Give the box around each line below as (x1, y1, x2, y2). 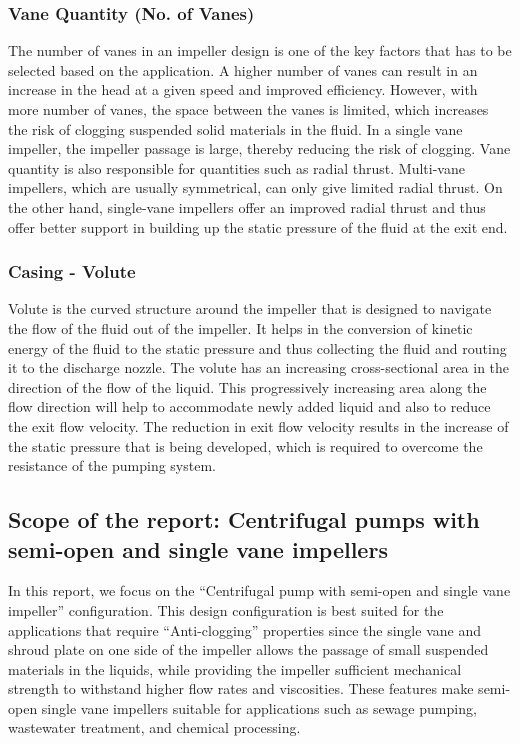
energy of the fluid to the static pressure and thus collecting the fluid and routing (8, 337, 507, 358)
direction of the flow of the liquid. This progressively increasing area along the (8, 376, 487, 397)
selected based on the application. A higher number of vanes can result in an (8, 59, 478, 80)
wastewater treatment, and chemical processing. (8, 717, 301, 738)
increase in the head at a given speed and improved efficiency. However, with (8, 79, 478, 100)
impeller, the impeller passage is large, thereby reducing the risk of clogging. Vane (8, 138, 511, 159)
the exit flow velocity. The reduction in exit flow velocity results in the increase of (8, 415, 509, 436)
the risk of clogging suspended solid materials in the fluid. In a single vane (8, 118, 463, 139)
